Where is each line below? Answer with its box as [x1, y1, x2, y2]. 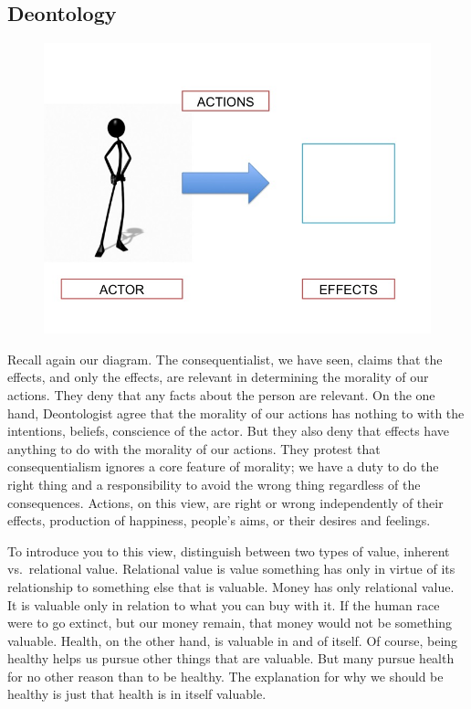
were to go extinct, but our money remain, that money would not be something [7, 613, 453, 632]
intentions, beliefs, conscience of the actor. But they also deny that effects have [7, 421, 449, 440]
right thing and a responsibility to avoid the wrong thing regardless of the [7, 474, 421, 493]
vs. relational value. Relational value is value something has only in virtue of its [7, 559, 455, 578]
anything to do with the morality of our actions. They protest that [7, 439, 381, 458]
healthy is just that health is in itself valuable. [7, 684, 267, 704]
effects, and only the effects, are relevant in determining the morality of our [7, 367, 429, 386]
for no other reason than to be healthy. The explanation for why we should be [7, 666, 444, 685]
